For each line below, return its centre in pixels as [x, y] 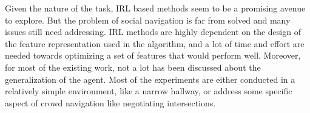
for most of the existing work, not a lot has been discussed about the [133, 67]
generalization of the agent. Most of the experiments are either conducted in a [150, 79]
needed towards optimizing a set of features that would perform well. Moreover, [153, 55]
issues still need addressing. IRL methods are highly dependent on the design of [153, 32]
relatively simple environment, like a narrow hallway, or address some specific [149, 91]
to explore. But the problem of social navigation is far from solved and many [148, 20]
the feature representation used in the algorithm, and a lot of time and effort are [155, 43]
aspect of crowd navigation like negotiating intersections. [110, 102]
